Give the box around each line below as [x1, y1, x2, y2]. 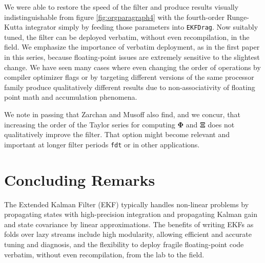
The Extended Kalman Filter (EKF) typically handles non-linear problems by [4, 199, 249, 209]
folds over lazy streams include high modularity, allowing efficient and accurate [4, 229, 252, 239]
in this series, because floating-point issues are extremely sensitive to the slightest [4, 52, 260, 62]
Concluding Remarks [4, 169, 155, 190]
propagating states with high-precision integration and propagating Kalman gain [4, 209, 257, 220]
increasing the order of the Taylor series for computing [4, 119, 175, 129]
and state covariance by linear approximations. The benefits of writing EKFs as [4, 218, 254, 229]
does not [208, 119, 235, 129]
